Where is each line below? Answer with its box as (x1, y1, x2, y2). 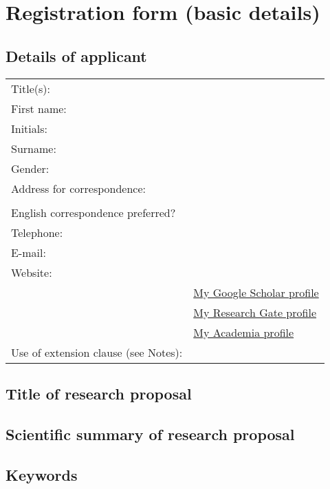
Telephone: (11, 224, 63, 240)
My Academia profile (193, 324, 294, 340)
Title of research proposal (5, 382, 192, 404)
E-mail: (11, 244, 46, 260)
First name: (11, 100, 67, 116)
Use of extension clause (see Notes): (11, 344, 183, 360)
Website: (11, 264, 52, 280)
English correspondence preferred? (11, 204, 176, 220)
